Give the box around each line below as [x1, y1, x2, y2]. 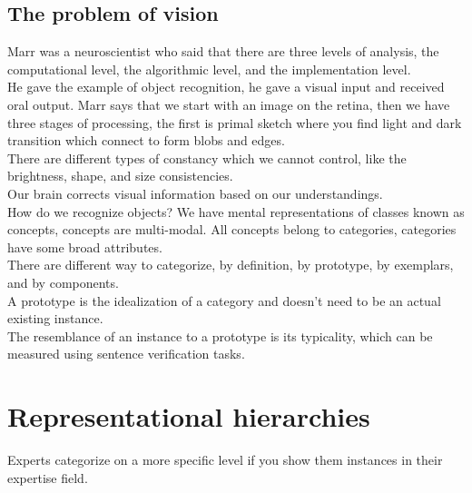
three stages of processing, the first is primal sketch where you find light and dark [7, 113, 462, 132]
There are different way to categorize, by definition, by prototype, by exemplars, [7, 255, 454, 274]
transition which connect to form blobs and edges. [7, 131, 285, 150]
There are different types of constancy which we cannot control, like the [7, 148, 407, 167]
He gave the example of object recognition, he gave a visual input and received [7, 77, 445, 96]
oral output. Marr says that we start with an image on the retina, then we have [7, 94, 450, 113]
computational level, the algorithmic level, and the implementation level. [7, 59, 411, 78]
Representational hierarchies [7, 398, 370, 435]
